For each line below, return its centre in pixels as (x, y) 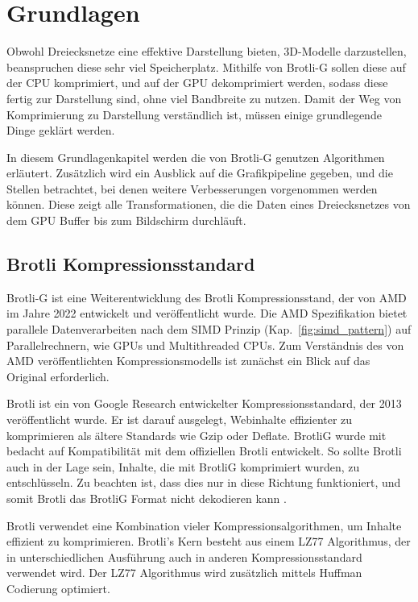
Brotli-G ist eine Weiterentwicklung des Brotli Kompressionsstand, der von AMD (207, 297)
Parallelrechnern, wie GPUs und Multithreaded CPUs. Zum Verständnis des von (205, 345)
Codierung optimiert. (58, 588)
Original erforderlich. (58, 376)
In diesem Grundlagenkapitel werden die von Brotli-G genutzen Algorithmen (196, 157)
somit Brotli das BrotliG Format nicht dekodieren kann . (147, 498)
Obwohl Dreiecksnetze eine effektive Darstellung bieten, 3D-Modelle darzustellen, (207, 51)
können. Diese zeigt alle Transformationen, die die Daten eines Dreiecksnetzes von (209, 204)
